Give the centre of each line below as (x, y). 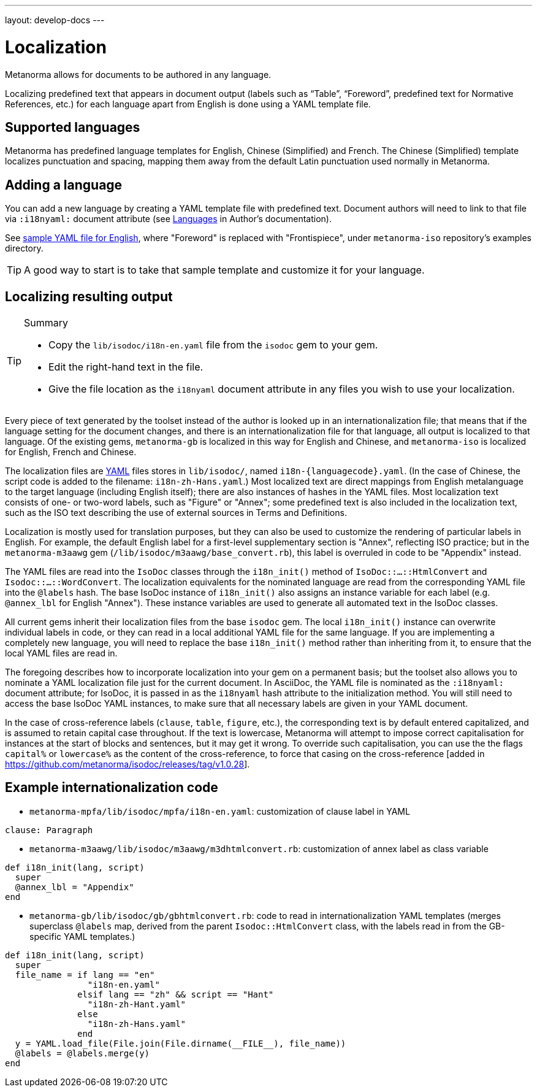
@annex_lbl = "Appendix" (74, 887)
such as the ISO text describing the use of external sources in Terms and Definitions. (176, 513)
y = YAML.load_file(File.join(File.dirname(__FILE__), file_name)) (181, 1043)
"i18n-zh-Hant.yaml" (137, 1004)
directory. (24, 248)
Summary (46, 323)
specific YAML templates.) (82, 936)
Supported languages (73, 127)
